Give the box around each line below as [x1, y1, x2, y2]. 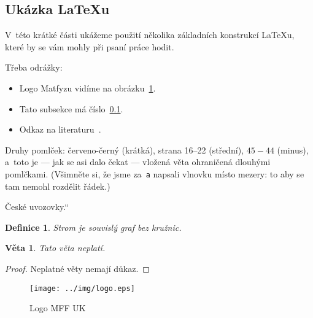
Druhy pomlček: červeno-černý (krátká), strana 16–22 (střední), [5, 143, 244, 156]
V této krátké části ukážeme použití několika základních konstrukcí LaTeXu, [5, 28, 295, 41]
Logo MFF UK [29, 301, 86, 314]
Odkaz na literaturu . [19, 123, 101, 136]
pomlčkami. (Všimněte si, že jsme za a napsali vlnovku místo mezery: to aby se [5, 167, 304, 180]
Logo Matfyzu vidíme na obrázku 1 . [19, 81, 156, 94]
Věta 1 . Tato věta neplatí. [5, 241, 106, 254]
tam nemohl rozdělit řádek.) [5, 179, 110, 192]
